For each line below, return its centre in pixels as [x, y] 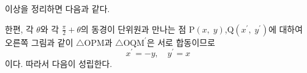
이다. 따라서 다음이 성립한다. [59, 64]
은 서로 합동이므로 [181, 42]
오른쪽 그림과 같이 [39, 42]
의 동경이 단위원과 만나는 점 [133, 29]
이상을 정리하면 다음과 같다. [57, 8]
